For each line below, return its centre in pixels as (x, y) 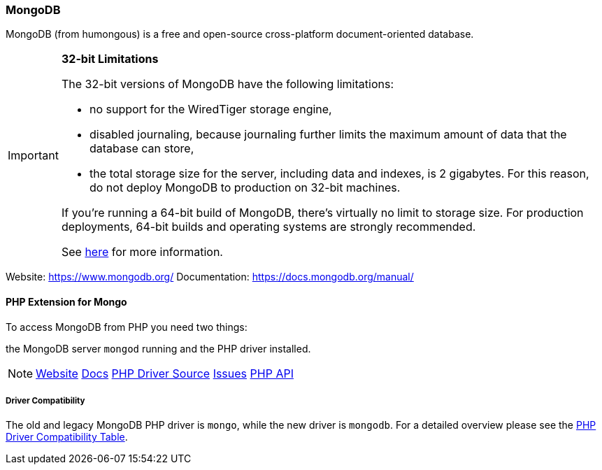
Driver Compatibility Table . (67, 437)
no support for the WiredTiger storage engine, (210, 109)
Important (33, 156)
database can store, (142, 149)
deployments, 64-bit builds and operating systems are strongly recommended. (268, 227)
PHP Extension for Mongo (66, 301)
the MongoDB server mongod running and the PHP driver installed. (158, 348)
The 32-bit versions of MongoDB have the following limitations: (227, 84)
